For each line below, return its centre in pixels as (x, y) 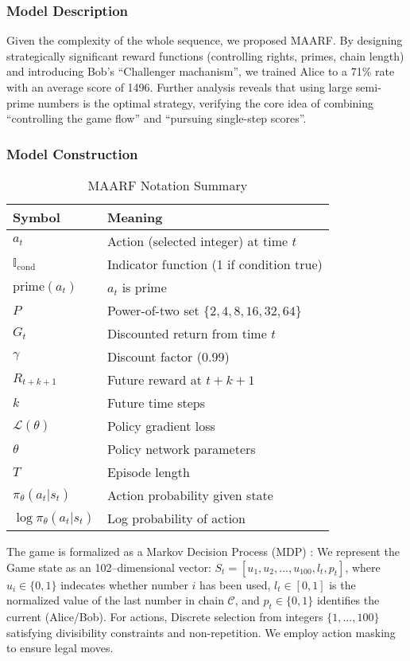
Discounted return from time (187, 333)
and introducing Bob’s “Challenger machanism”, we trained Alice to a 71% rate (201, 71)
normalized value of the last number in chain (115, 600)
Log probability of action (176, 518)
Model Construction (72, 153)
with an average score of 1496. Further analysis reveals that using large (180, 87)
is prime (144, 287)
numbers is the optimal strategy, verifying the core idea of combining (206, 102)
